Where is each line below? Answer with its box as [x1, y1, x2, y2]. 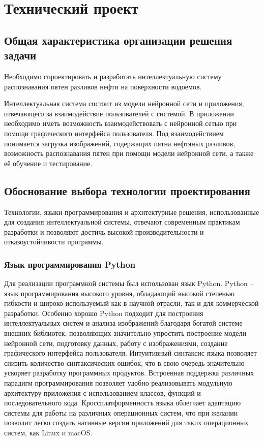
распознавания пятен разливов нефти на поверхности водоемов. [4, 81, 202, 91]
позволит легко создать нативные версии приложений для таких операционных [4, 417, 249, 428]
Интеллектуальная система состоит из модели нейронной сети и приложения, [4, 98, 244, 109]
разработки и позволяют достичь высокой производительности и [4, 226, 204, 237]
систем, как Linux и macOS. [4, 427, 93, 438]
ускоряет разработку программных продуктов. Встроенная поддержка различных [4, 367, 254, 378]
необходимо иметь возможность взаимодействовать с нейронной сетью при [4, 118, 237, 129]
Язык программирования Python [4, 258, 136, 270]
